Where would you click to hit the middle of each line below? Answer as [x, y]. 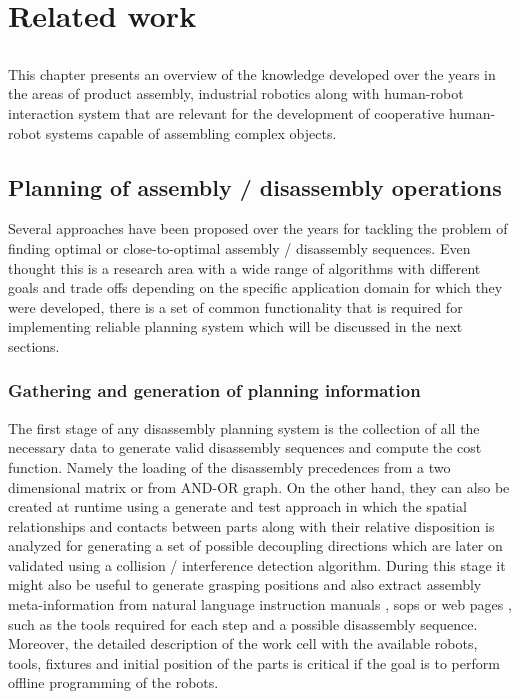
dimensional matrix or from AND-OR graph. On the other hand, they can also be [259, 486]
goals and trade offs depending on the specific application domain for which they [255, 287]
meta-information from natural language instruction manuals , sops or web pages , [260, 604]
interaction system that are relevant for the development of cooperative [226, 112]
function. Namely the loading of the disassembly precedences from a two [229, 466]
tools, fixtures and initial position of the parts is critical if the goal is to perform [254, 662]
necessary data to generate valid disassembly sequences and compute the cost [245, 447]
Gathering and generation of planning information [214, 390]
